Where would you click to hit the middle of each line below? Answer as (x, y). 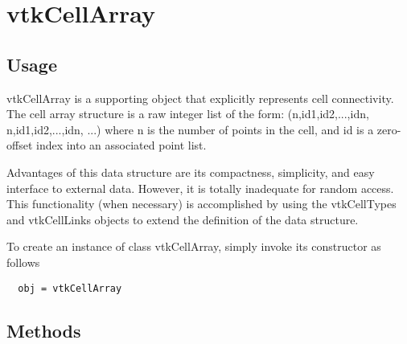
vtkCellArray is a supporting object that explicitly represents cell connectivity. (200, 98)
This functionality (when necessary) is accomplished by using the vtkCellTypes (201, 204)
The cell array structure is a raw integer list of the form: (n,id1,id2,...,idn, (188, 114)
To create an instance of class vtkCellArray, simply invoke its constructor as (194, 246)
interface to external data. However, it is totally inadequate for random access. (200, 188)
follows (23, 262)
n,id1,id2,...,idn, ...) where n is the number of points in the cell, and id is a (190, 129)
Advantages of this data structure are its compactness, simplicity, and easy (191, 172)
